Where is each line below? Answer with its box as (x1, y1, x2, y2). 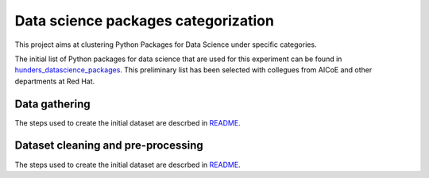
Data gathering (14, 97, 91, 110)
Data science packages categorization (14, 12, 274, 29)
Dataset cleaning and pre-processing (14, 139, 203, 153)
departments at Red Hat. (14, 76, 95, 86)
